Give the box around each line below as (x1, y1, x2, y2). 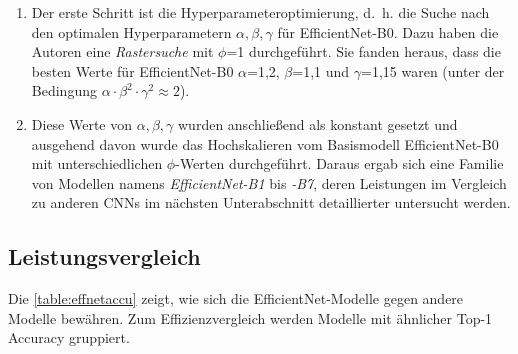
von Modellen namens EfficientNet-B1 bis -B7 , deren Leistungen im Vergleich (31, 172, 507, 193)
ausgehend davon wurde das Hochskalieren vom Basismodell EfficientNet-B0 (31, 133, 499, 154)
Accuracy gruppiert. (8, 327, 130, 348)
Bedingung (31, 80, 97, 101)
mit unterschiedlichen (31, 153, 163, 174)
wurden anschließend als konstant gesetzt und (178, 113, 458, 134)
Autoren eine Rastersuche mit (31, 41, 214, 62)
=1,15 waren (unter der (361, 60, 505, 81)
